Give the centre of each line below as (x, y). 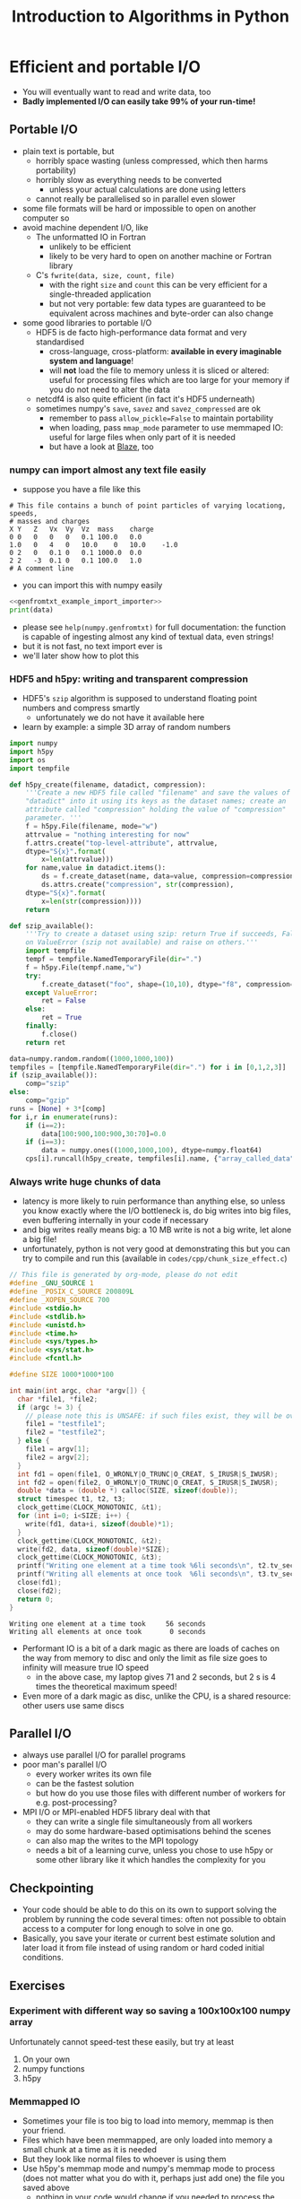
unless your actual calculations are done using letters (147, 189)
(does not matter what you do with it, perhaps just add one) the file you (153, 2178)
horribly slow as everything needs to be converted (129, 179)
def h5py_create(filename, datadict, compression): (107, 785)
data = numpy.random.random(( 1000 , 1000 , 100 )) (92, 1059)
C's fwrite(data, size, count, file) (105, 274)
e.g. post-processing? (76, 1803)
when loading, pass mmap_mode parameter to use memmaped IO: (166, 427)
